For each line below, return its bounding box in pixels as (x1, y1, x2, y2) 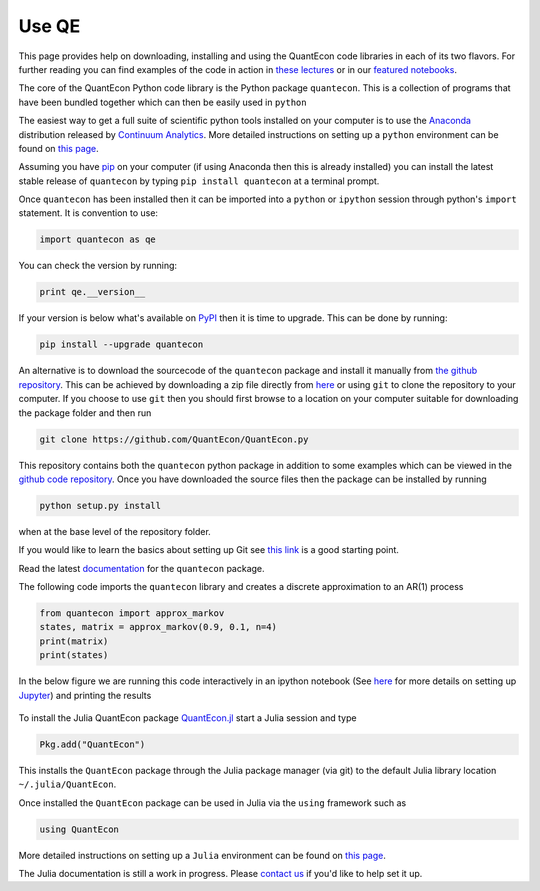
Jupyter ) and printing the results (18, 689, 152, 701)
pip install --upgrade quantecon (39, 339, 204, 350)
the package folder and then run (18, 406, 152, 419)
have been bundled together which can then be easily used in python (18, 96, 307, 108)
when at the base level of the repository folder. (18, 525, 212, 537)
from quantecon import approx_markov (39, 608, 225, 619)
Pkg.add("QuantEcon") (39, 738, 146, 750)
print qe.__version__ (39, 286, 146, 298)
